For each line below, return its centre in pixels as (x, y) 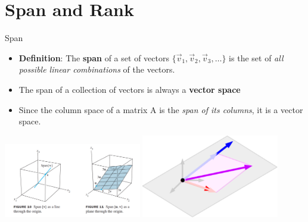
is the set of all (256, 57)
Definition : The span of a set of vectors (94, 57)
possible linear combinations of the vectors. (97, 69)
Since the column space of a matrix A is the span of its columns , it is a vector (161, 109)
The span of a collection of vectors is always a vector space (130, 89)
